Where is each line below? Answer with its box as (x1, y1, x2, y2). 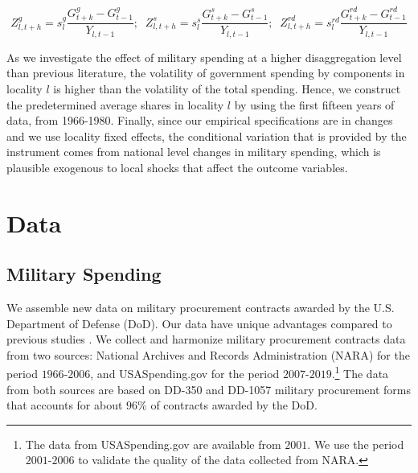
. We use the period (307, 435, 404, 452)
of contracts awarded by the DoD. (150, 397, 318, 413)
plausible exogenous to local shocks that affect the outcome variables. (6, 158, 348, 175)
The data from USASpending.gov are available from (25, 435, 281, 452)
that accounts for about (6, 397, 123, 413)
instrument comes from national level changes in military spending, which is (6, 143, 381, 160)
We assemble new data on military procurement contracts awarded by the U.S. (6, 299, 395, 316)
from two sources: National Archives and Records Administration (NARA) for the (6, 346, 410, 363)
